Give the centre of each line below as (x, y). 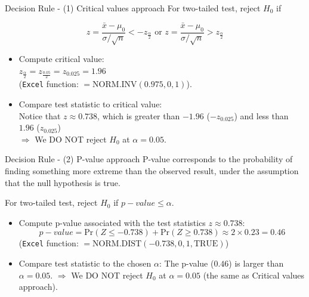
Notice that (40, 115)
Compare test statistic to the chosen (85, 263)
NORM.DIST (117, 244)
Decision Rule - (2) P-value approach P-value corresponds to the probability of (149, 159)
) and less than (261, 115)
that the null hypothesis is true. (63, 182)
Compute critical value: (61, 59)
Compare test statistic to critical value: (90, 104)
